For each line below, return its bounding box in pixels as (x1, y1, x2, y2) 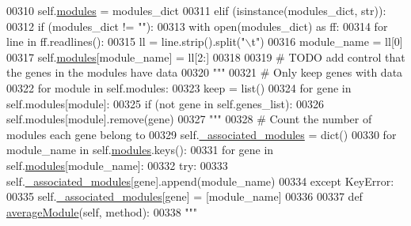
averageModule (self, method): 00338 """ (6, 203, 198, 220)
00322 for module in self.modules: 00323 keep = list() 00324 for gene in (6, 79, 352, 96)
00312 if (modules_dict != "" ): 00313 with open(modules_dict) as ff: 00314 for (6, 17, 388, 34)
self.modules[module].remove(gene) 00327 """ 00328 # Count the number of (6, 111, 372, 127)
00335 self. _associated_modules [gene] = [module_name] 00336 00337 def (6, 188, 363, 205)
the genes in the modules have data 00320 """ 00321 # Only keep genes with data (6, 64, 403, 81)
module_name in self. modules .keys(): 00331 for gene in (6, 141, 274, 158)
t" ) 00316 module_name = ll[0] (251, 33, 403, 50)
